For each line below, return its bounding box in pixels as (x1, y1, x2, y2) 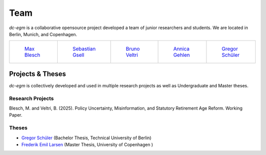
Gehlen (173, 52, 190, 59)
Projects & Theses (9, 70, 66, 78)
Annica (173, 45, 190, 52)
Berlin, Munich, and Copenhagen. (9, 31, 77, 37)
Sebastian (72, 45, 96, 52)
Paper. (9, 112, 22, 118)
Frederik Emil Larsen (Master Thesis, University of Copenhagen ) (21, 141, 153, 148)
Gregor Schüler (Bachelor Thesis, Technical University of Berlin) (21, 135, 152, 141)
